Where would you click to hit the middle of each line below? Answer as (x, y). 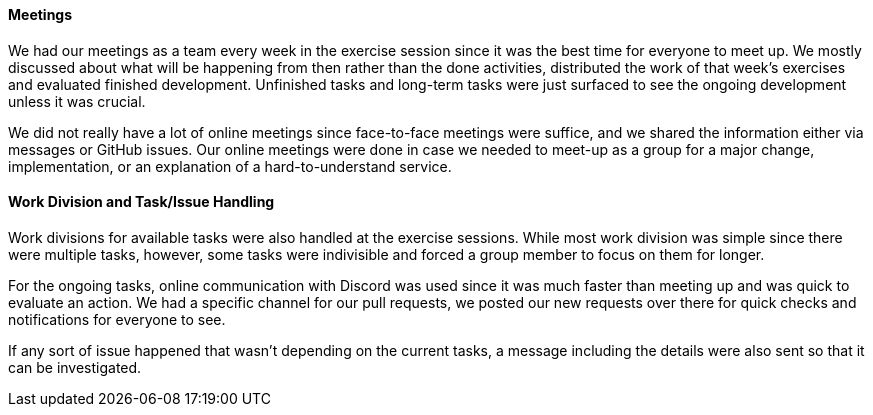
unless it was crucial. (77, 101)
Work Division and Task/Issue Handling (141, 202)
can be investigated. (75, 367)
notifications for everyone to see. (117, 319)
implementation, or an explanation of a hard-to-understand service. (230, 166)
